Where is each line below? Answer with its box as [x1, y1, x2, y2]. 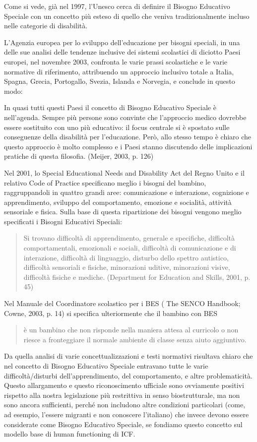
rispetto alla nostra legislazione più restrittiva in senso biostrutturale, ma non [4, 389, 240, 400]
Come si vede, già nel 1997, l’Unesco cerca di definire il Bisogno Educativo [4, 1, 230, 11]
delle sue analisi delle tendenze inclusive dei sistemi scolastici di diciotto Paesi [4, 47, 241, 57]
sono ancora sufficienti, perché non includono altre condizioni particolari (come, [4, 399, 246, 410]
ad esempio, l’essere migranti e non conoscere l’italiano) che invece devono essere [4, 409, 249, 419]
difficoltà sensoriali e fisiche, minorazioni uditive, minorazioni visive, [23, 262, 230, 272]
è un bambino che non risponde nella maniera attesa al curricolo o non [23, 324, 239, 335]
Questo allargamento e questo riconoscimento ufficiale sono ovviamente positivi [4, 380, 244, 390]
